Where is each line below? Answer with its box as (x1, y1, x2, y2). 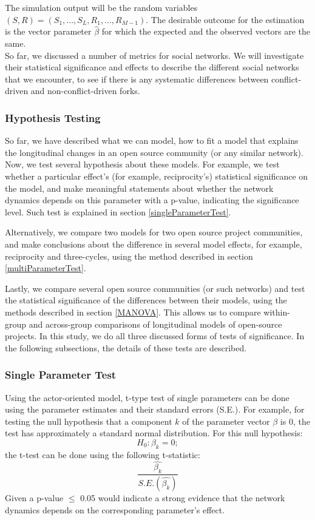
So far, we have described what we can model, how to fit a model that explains (5, 134, 299, 147)
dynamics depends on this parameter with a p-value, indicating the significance (5, 194, 299, 206)
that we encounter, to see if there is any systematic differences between (5, 72, 269, 85)
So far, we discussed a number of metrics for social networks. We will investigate (5, 49, 304, 61)
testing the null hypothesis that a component (5, 414, 172, 427)
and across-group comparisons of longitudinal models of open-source (29, 317, 282, 330)
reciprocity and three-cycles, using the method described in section (5, 249, 253, 262)
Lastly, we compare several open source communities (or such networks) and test (5, 282, 305, 294)
